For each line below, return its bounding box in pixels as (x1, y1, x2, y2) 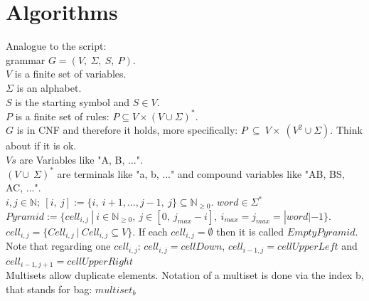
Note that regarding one (6, 238, 111, 253)
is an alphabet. (16, 80, 82, 95)
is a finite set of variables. (14, 66, 127, 81)
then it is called (216, 223, 284, 238)
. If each (132, 223, 168, 238)
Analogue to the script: (6, 38, 107, 53)
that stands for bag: (6, 281, 92, 296)
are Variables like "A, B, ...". (19, 152, 143, 167)
